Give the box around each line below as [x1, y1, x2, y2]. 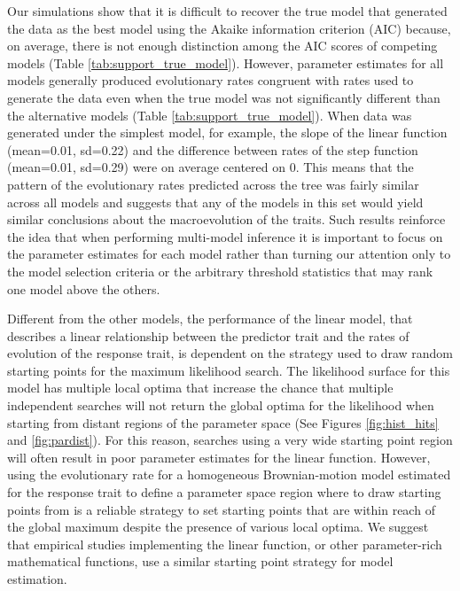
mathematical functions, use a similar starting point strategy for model [7, 552, 394, 571]
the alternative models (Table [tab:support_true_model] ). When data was [7, 105, 412, 124]
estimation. [7, 570, 67, 587]
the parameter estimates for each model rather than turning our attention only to [7, 245, 451, 263]
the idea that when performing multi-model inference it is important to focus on [7, 227, 443, 245]
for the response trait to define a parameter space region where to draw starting [7, 483, 441, 502]
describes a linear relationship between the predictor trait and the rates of [7, 326, 409, 345]
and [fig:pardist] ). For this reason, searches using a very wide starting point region [7, 431, 453, 449]
